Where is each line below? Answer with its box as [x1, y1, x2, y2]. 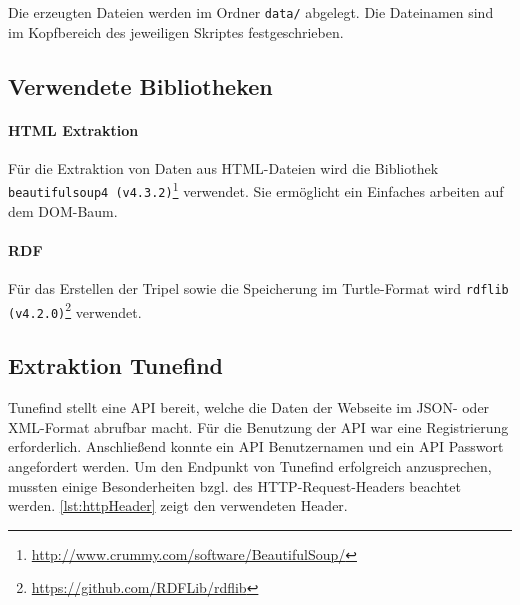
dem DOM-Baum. [8, 200, 118, 221]
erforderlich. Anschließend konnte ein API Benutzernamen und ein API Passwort [8, 436, 504, 457]
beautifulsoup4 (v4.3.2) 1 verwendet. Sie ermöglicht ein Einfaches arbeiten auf [8, 178, 504, 202]
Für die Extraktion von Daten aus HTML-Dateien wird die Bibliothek [8, 157, 439, 178]
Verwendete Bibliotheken [8, 70, 273, 101]
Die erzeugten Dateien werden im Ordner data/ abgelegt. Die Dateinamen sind [8, 2, 494, 22]
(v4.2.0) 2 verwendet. [8, 298, 142, 322]
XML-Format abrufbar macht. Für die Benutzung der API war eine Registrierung [8, 416, 509, 437]
